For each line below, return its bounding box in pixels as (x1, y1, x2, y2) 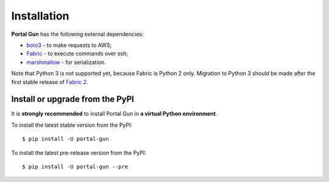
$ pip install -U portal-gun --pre (22, 163, 129, 170)
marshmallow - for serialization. (26, 58, 106, 66)
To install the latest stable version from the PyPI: (11, 121, 133, 128)
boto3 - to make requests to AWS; (26, 41, 112, 49)
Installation (11, 9, 69, 23)
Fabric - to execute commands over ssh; (26, 50, 128, 57)
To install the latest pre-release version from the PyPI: (11, 149, 146, 156)
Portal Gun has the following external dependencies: (11, 30, 144, 38)
